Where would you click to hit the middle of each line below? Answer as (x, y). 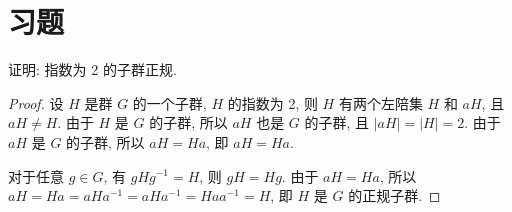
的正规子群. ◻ (394, 195)
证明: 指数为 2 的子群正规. (92, 69)
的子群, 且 (337, 122)
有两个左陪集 (380, 102)
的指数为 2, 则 (272, 102)
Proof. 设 (36, 102)
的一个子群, (169, 102)
